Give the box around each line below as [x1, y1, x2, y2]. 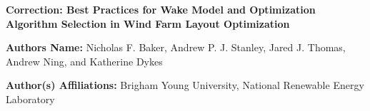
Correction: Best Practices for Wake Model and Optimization [6, 2, 316, 16]
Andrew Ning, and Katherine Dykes [6, 53, 163, 68]
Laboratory [6, 91, 55, 106]
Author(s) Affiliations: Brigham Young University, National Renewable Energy [6, 78, 364, 92]
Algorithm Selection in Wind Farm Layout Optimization [6, 16, 290, 31]
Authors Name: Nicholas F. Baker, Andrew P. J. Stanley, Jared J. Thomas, [6, 40, 346, 55]
